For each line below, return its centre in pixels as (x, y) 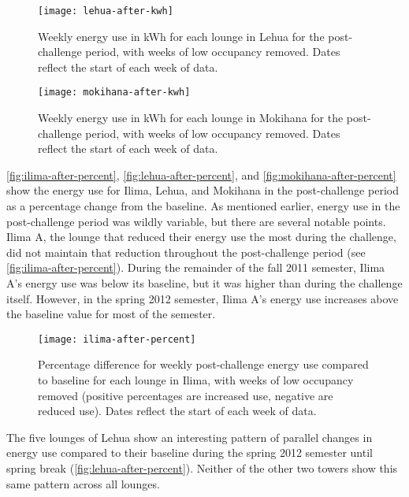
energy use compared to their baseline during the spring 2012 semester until (190, 452)
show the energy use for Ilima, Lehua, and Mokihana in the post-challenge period (203, 190)
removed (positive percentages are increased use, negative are (186, 395)
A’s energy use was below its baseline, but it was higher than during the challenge (204, 283)
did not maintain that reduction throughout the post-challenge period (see (186, 252)
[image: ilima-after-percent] (117, 339)
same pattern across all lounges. (83, 483)
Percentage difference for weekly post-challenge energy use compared (203, 364)
